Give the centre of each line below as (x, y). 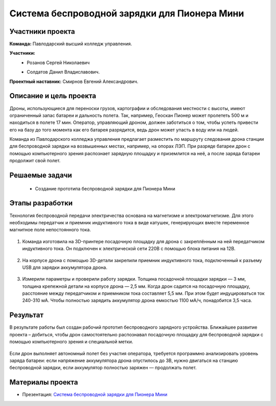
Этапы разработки (41, 203)
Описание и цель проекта (53, 96)
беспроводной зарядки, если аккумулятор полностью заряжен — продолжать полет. (103, 368)
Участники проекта (42, 31)
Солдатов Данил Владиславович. (63, 72)
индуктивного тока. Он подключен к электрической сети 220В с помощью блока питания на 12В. (129, 249)
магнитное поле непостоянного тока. (50, 230)
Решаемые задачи (41, 175)
